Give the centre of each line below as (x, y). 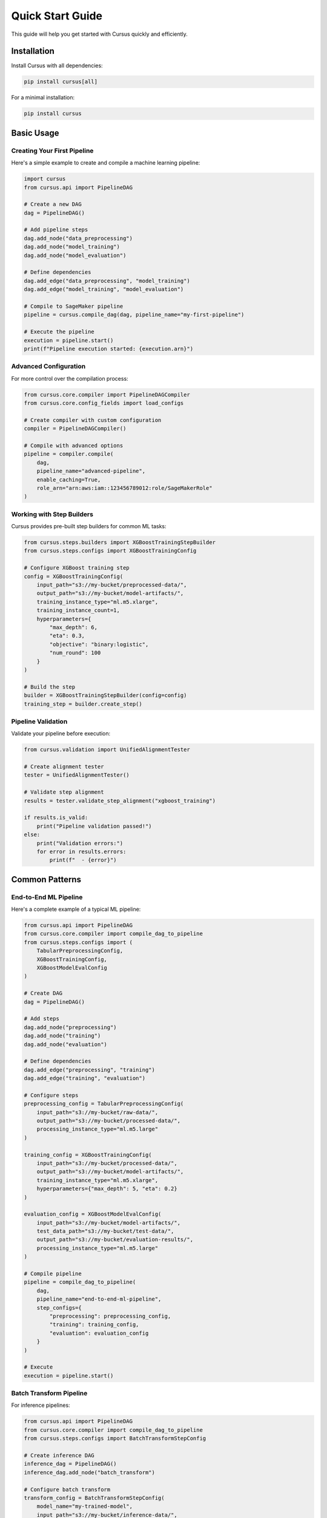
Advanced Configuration (48, 366)
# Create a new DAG (53, 204)
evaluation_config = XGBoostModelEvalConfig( (93, 1214)
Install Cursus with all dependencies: (57, 66)
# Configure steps (51, 1095)
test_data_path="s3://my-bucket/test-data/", (105, 1231)
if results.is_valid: (56, 818)
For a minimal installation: (43, 98)
